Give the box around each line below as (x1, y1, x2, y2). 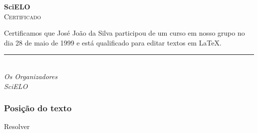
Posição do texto (4, 102, 72, 114)
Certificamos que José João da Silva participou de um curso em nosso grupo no (4, 28, 245, 38)
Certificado (4, 11, 41, 21)
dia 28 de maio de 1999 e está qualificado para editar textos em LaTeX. (4, 37, 222, 47)
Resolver (4, 121, 30, 132)
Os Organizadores (4, 71, 58, 81)
